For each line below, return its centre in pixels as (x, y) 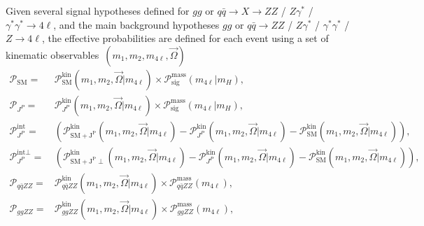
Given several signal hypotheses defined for (98, 10)
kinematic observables (52, 54)
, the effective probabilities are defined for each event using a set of (185, 38)
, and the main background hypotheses (136, 24)
